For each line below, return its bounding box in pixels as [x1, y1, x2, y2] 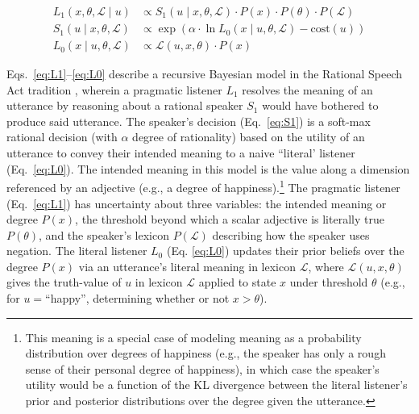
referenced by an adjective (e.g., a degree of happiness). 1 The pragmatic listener [6, 177, 400, 195]
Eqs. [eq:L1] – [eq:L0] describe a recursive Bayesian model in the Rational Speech [6, 65, 403, 82]
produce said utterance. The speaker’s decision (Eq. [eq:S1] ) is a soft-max [6, 112, 371, 129]
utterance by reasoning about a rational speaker [6, 97, 243, 114]
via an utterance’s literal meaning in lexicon [78, 257, 297, 274]
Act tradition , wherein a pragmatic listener [6, 81, 222, 98]
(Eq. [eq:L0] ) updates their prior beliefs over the [166, 242, 404, 259]
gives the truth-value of [6, 274, 122, 291]
